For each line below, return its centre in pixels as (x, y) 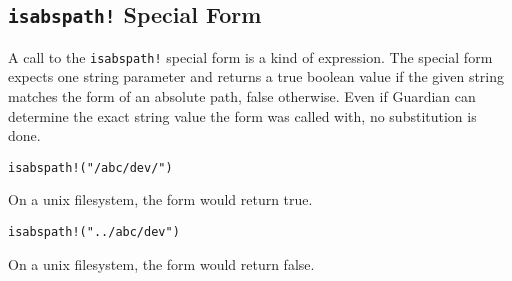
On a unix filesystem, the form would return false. (161, 263)
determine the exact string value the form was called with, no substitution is (242, 115)
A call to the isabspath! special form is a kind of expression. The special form (250, 56)
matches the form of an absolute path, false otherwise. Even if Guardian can (242, 96)
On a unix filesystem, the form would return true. (160, 199)
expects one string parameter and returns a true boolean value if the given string (256, 76)
